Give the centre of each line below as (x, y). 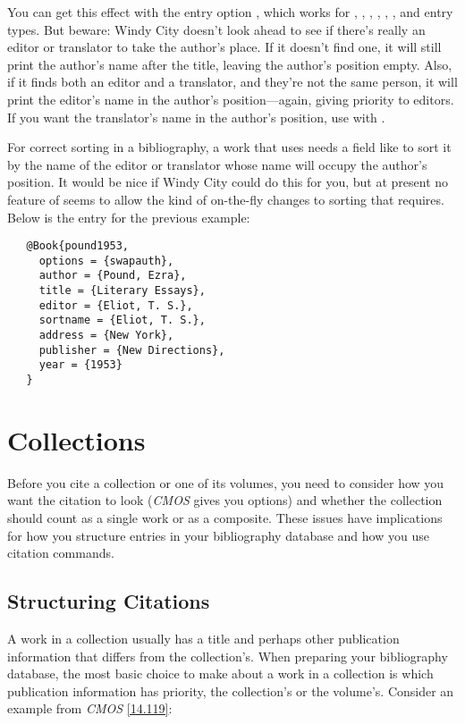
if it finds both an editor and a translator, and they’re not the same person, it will (232, 82)
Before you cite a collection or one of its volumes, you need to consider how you (226, 482)
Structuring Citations (109, 601)
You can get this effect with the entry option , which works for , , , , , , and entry (230, 12)
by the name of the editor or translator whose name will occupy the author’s (217, 164)
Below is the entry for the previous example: (129, 217)
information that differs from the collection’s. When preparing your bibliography (228, 656)
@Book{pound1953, (78, 246)
